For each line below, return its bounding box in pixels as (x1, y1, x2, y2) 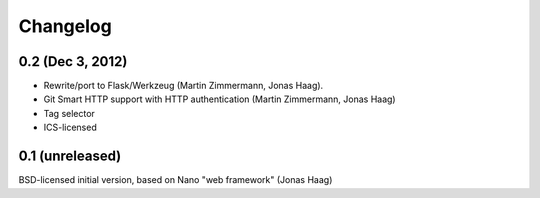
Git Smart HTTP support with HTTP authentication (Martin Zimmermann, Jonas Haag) (43, 93, 396, 105)
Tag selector (43, 107, 95, 119)
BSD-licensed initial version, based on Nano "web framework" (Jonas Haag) (18, 174, 333, 186)
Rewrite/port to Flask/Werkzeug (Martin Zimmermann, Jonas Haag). (43, 80, 324, 92)
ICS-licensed (43, 121, 97, 134)
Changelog (18, 15, 112, 37)
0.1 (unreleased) (18, 148, 122, 165)
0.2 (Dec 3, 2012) (18, 53, 128, 70)
